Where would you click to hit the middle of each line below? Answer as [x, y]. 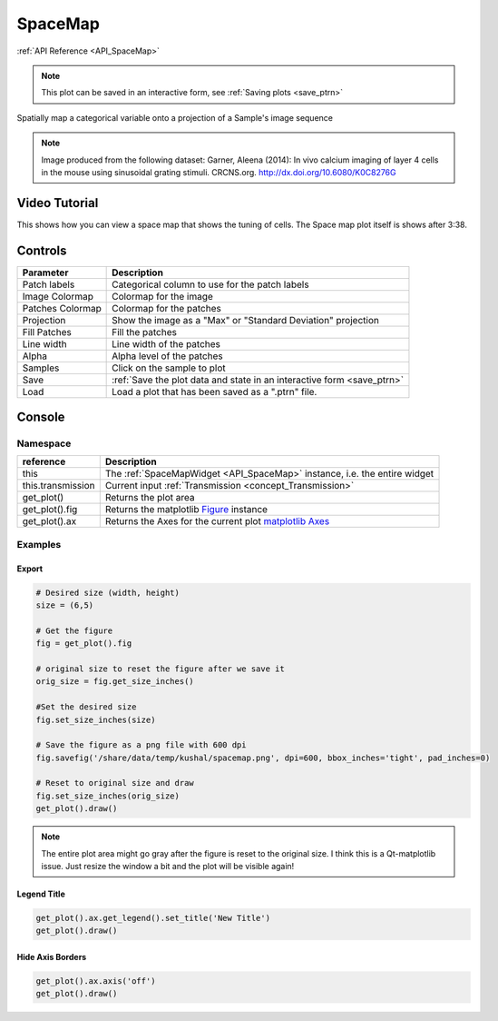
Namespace [44, 443]
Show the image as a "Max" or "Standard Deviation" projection [246, 320]
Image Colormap [58, 296]
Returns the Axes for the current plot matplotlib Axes [217, 521]
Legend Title [41, 894]
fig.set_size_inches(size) [96, 719]
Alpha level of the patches [168, 356]
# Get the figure [74, 630]
